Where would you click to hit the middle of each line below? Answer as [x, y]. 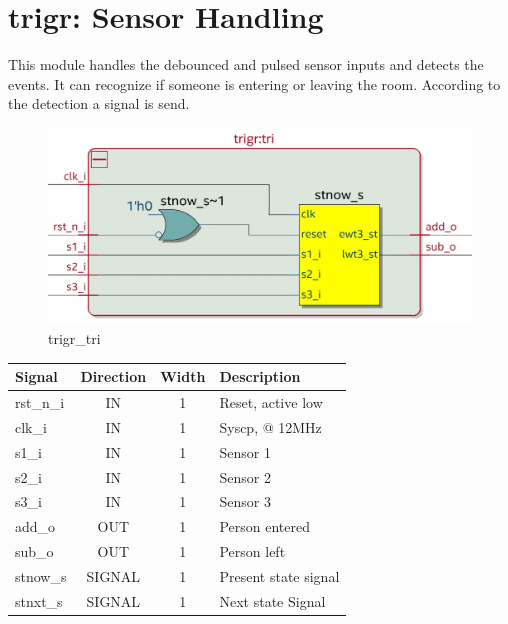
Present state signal [279, 576]
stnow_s [41, 576]
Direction [113, 376]
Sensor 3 [245, 501]
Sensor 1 [245, 451]
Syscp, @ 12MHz [270, 426]
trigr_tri [74, 338]
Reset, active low [271, 402]
